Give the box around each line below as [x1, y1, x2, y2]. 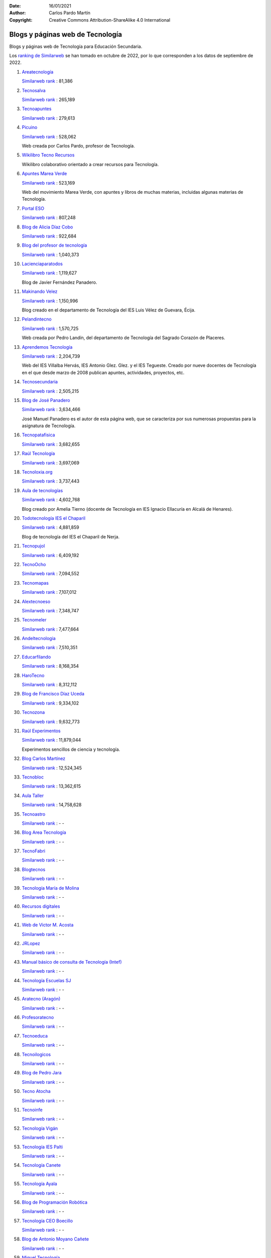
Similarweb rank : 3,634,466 [22, 407, 80, 413]
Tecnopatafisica [22, 432, 55, 438]
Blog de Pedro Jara [22, 1070, 62, 1076]
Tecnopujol [22, 543, 45, 549]
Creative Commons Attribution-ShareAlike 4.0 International [49, 17, 171, 23]
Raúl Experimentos [22, 728, 61, 734]
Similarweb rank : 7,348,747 [22, 607, 79, 613]
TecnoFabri [22, 848, 45, 854]
